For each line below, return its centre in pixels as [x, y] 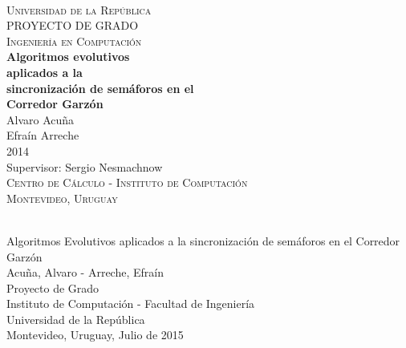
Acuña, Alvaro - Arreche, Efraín [85, 272]
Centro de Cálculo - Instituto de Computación [127, 182]
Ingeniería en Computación [74, 40]
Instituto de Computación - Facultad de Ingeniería [131, 303]
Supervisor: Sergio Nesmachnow [85, 166]
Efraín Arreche [43, 135]
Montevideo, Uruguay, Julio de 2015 [95, 335]
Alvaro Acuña [41, 119]
